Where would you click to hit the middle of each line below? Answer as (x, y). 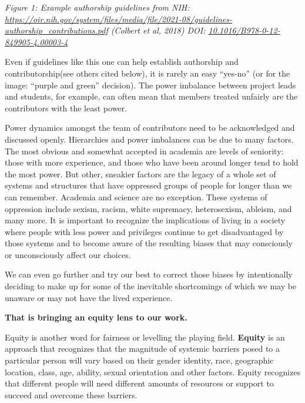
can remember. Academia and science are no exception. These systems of (136, 196)
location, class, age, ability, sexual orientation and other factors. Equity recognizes (153, 371)
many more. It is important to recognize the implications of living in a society (145, 220)
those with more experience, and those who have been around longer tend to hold (152, 162)
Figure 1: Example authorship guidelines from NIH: (97, 7)
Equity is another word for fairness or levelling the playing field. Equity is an (145, 337)
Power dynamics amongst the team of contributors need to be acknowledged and (150, 128)
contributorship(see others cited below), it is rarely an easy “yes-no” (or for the (148, 73)
